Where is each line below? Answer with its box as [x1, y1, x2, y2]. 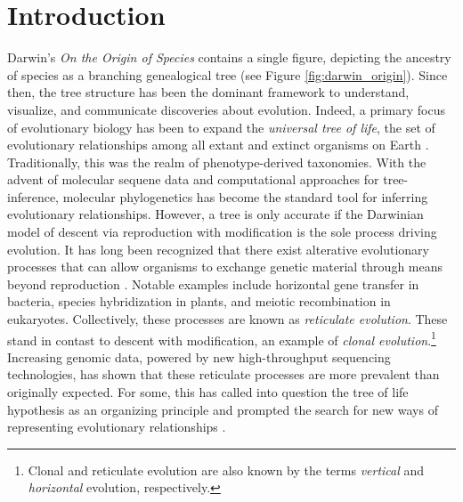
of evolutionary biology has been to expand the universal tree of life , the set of [7, 117, 435, 136]
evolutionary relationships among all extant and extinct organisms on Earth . [7, 135, 429, 154]
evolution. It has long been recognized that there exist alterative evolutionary [7, 239, 429, 258]
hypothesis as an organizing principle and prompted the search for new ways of [7, 400, 438, 418]
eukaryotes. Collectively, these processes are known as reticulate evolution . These [7, 310, 448, 328]
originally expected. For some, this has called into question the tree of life [7, 383, 409, 401]
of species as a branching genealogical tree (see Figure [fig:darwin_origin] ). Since [7, 65, 448, 84]
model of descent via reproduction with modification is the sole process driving [7, 223, 437, 241]
